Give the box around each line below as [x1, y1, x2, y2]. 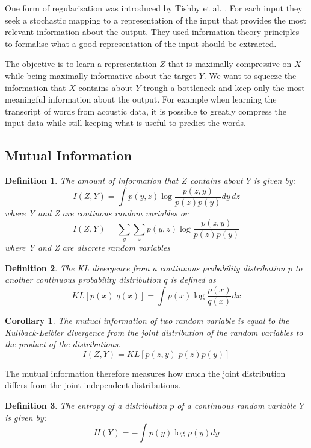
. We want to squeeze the [203, 69, 297, 81]
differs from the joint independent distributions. [5, 379, 181, 391]
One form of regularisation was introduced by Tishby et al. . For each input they [5, 2, 303, 14]
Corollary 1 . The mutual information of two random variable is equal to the [5, 314, 289, 327]
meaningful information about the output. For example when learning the [5, 93, 277, 106]
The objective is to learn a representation [5, 57, 157, 70]
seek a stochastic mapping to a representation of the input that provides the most [5, 13, 307, 26]
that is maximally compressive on [168, 57, 292, 70]
